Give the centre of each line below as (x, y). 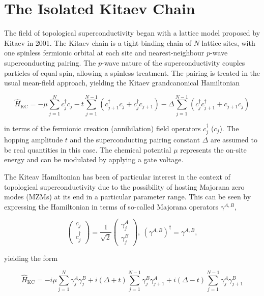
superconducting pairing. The (50, 62)
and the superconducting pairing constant (135, 140)
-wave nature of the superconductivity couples (173, 62)
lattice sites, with (228, 42)
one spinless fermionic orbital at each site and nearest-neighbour (104, 53)
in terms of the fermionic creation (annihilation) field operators (102, 128)
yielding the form (31, 258)
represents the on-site (213, 149)
